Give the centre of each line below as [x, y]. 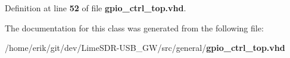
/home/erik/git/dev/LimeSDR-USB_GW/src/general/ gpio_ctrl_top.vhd [145, 48]
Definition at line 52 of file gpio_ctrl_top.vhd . [96, 8]
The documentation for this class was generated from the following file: [134, 28]
